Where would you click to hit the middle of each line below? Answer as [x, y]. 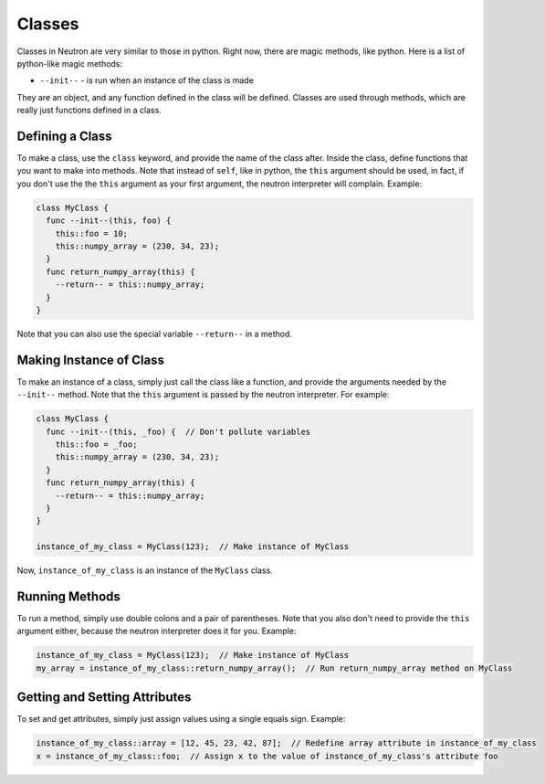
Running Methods [68, 596]
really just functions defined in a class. [89, 111]
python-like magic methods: [70, 63]
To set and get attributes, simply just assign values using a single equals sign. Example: [181, 719]
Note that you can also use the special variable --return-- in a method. [154, 334]
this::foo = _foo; [96, 444]
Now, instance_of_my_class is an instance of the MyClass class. [145, 570]
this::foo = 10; [91, 233]
